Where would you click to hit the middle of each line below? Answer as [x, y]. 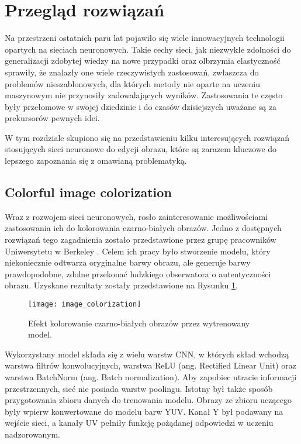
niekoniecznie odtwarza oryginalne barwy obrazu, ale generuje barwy [128, 262]
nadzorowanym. [32, 434]
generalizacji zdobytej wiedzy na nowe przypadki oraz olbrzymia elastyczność [143, 61]
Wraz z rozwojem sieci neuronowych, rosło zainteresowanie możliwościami [136, 216]
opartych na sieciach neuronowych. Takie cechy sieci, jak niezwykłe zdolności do [148, 49]
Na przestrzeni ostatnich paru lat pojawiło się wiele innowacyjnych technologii [145, 38]
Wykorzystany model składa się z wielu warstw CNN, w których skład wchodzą [147, 354]
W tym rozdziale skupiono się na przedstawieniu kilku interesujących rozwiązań [147, 137]
